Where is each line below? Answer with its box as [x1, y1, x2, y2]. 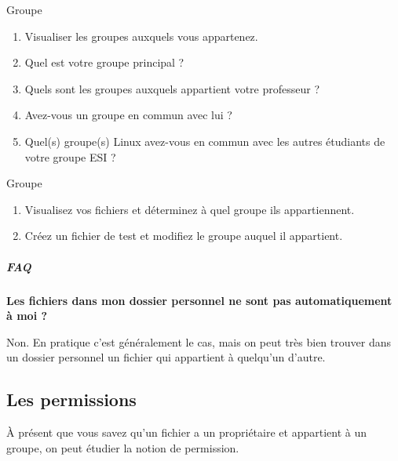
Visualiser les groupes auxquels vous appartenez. [24, 27, 258, 44]
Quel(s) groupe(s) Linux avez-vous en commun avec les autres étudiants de [24, 132, 385, 149]
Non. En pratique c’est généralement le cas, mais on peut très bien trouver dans [6, 333, 391, 350]
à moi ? [6, 307, 48, 324]
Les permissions [6, 387, 137, 412]
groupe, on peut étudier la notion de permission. [6, 439, 239, 456]
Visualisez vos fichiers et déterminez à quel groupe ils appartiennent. [24, 201, 355, 217]
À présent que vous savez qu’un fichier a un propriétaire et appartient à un [6, 424, 367, 441]
